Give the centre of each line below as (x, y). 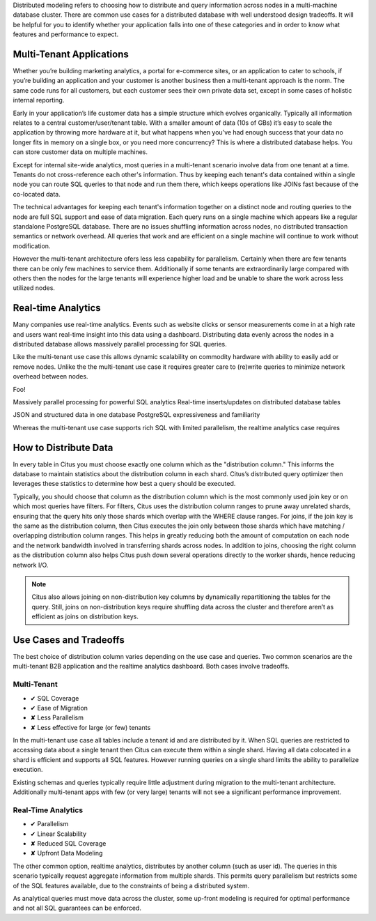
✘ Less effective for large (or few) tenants (91, 727)
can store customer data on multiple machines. (80, 152)
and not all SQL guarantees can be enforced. (77, 908)
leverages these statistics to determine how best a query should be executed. (124, 484)
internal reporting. (39, 100)
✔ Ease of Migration (59, 708)
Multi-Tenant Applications (71, 54)
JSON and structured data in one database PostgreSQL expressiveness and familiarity (136, 415)
